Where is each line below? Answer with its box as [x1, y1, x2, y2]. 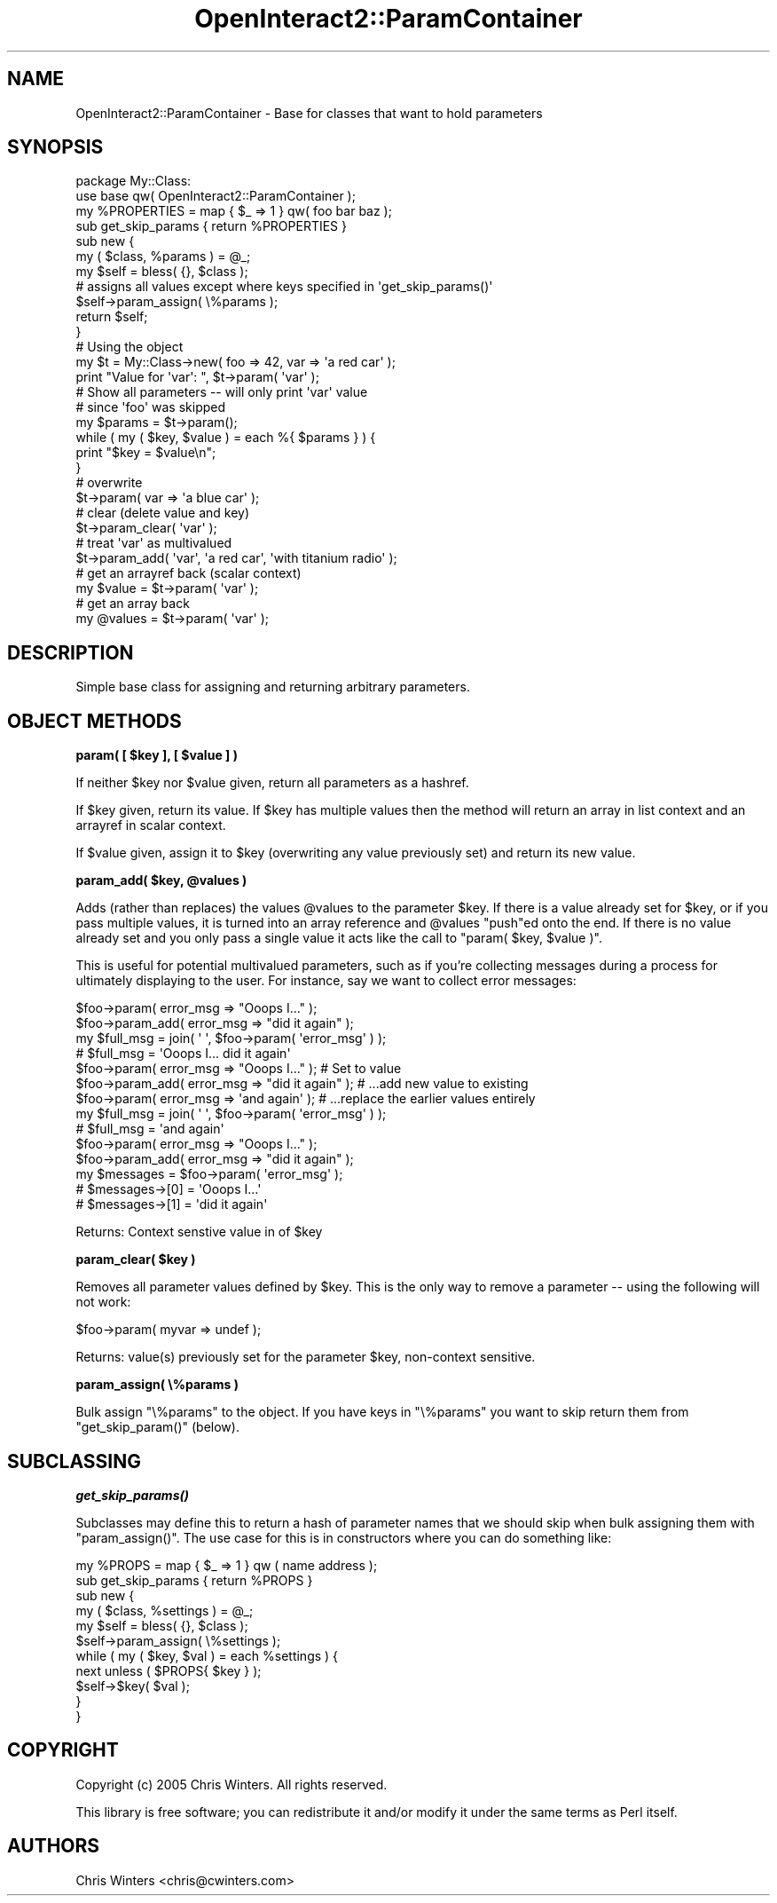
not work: [75, 1294, 131, 1310]
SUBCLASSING [7, 1449, 141, 1473]
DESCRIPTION [7, 641, 134, 664]
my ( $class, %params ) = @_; [75, 249, 251, 265]
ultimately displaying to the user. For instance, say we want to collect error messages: [75, 973, 577, 989]
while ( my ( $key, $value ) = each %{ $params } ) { [75, 430, 376, 446]
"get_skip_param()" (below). [75, 1419, 239, 1435]
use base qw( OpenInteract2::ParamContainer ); [75, 188, 356, 204]
